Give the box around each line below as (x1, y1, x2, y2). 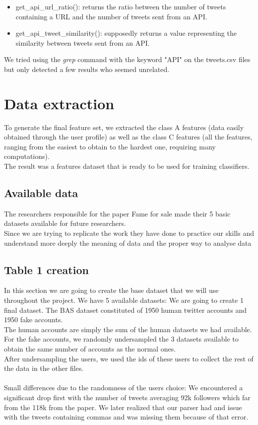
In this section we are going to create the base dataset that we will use (4, 285, 219, 295)
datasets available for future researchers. (4, 218, 126, 228)
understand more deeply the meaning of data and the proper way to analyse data (4, 237, 252, 248)
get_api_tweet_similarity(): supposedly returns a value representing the (15, 28, 237, 38)
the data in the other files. (4, 363, 84, 373)
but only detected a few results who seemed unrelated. (4, 64, 170, 74)
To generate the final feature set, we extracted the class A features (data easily (4, 122, 244, 132)
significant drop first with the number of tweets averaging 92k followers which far (4, 392, 251, 402)
